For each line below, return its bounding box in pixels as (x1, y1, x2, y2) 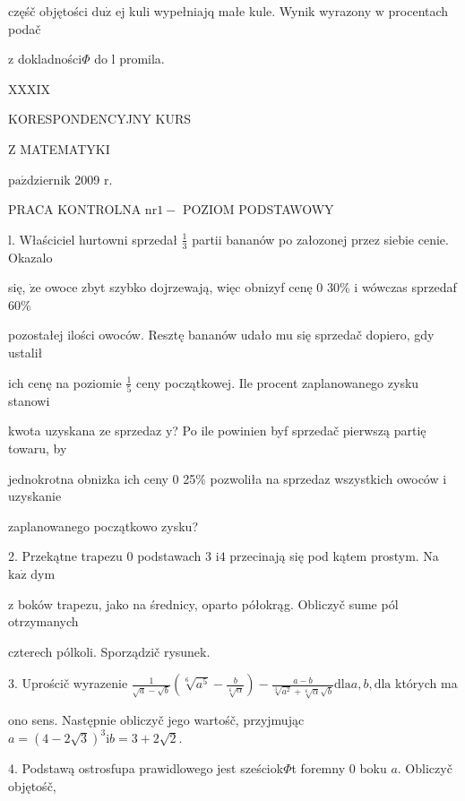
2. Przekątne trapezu (8, 547, 123, 565)
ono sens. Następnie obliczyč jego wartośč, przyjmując (8, 710, 305, 728)
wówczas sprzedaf (361, 278, 457, 297)
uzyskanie (8, 487, 62, 505)
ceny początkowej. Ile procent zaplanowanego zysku (135, 373, 419, 392)
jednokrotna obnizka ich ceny (8, 469, 168, 487)
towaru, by (8, 439, 67, 458)
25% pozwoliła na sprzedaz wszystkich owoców (183, 469, 439, 487)
